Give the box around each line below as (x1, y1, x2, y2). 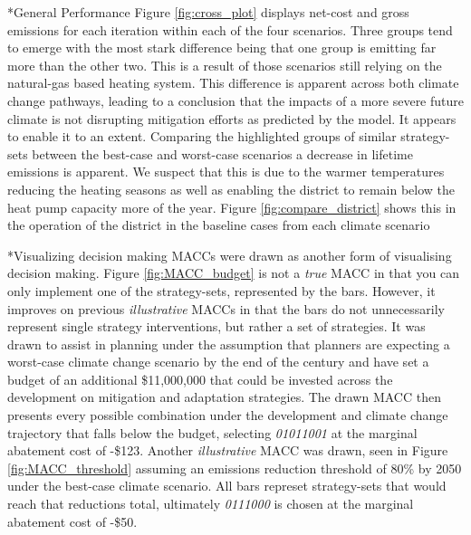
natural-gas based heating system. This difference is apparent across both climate (7, 73, 459, 92)
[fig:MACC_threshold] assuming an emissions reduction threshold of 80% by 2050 (7, 458, 462, 477)
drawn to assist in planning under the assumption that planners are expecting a (7, 334, 450, 353)
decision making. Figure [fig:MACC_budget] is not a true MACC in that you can (7, 263, 459, 282)
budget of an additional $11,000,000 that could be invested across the (7, 369, 393, 388)
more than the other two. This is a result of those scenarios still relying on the (7, 55, 442, 74)
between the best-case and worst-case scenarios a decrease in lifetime (32, 144, 413, 163)
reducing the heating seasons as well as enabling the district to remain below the (7, 179, 456, 198)
